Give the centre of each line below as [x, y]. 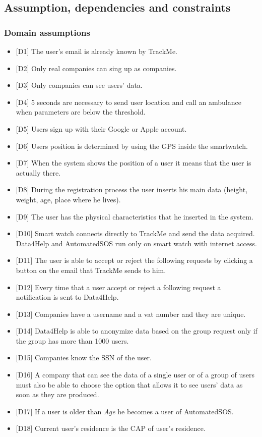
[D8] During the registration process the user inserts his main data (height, [132, 189]
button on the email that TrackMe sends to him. [91, 270]
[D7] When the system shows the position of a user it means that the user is [134, 163]
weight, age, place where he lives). [68, 199]
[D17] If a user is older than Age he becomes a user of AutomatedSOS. [125, 411]
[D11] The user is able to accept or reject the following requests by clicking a [134, 260]
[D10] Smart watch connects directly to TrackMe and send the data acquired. [135, 233]
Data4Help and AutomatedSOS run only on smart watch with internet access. [136, 243]
